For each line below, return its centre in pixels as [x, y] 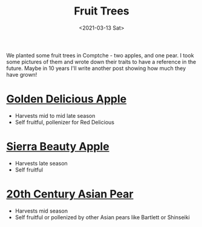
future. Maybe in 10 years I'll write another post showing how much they [96, 68]
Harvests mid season [41, 211]
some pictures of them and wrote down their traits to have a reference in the [101, 62]
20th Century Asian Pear [70, 194]
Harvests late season [41, 163]
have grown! [22, 74]
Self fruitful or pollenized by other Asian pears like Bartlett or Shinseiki [103, 217]
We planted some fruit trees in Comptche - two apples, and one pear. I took [100, 55]
